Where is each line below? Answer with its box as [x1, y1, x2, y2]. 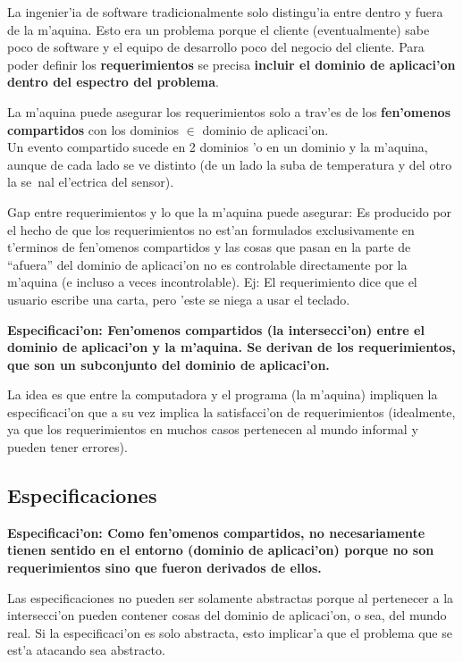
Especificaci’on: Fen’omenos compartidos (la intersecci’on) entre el [7, 320, 425, 339]
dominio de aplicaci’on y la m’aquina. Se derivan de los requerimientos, [7, 338, 456, 356]
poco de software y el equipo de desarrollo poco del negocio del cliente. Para [7, 38, 425, 56]
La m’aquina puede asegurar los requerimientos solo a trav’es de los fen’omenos [7, 102, 451, 121]
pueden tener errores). [7, 438, 128, 457]
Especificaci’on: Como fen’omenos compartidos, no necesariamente [7, 523, 425, 541]
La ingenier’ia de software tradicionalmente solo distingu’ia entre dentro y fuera [7, 3, 443, 21]
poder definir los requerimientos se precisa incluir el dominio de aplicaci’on [7, 54, 456, 73]
